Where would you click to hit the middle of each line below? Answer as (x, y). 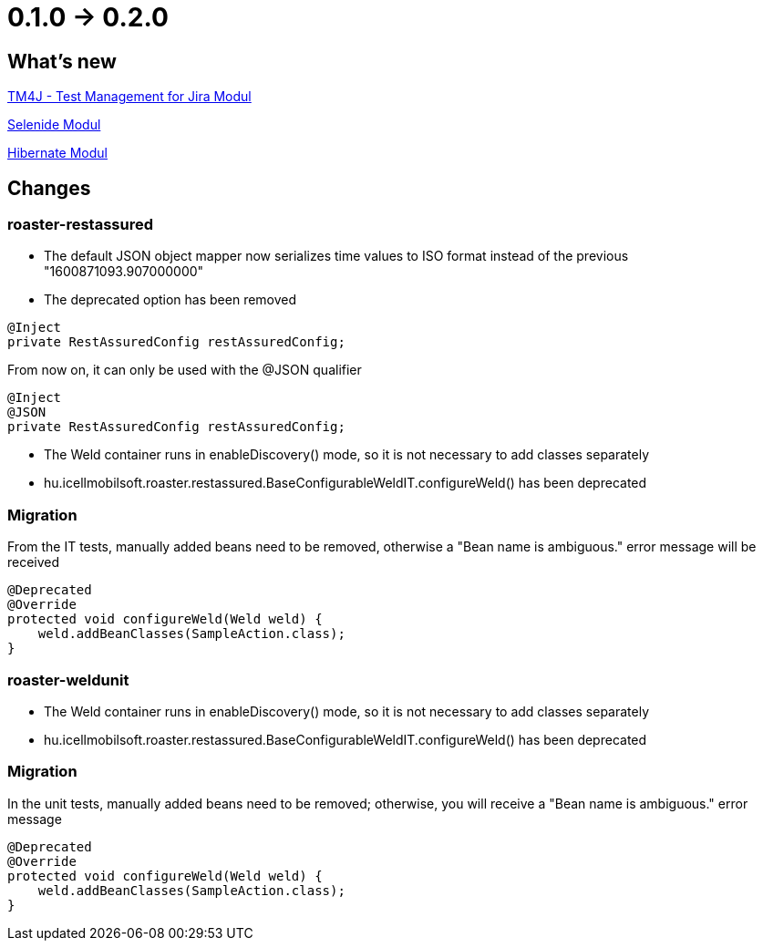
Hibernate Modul (57, 153)
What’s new (62, 61)
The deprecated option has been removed (170, 300)
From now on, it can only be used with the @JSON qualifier (185, 370)
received (34, 562)
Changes (49, 188)
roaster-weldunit (68, 680)
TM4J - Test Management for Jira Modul (129, 97)
